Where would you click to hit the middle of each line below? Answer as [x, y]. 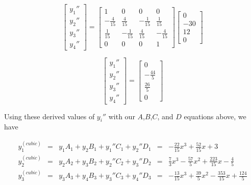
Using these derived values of [49, 116]
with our [122, 116]
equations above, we [215, 116]
